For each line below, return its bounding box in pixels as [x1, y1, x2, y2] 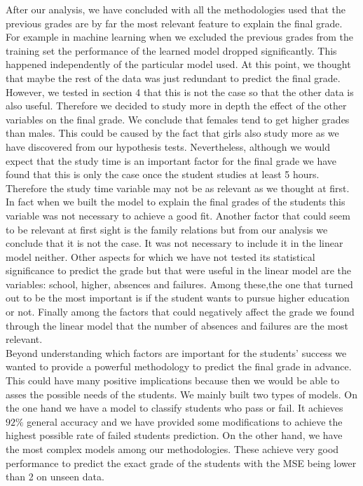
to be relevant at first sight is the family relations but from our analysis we [6, 222, 328, 236]
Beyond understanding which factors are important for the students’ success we [6, 345, 347, 360]
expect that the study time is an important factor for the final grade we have [6, 153, 337, 168]
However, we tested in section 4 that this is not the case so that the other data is [6, 84, 354, 99]
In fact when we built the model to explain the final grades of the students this [6, 194, 345, 209]
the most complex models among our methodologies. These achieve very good [6, 442, 339, 456]
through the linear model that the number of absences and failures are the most [6, 318, 348, 332]
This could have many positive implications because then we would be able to [6, 373, 340, 388]
